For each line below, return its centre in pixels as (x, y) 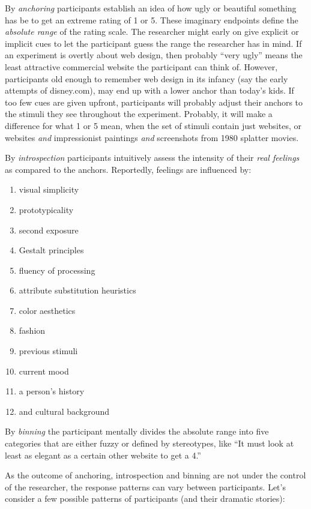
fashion (32, 330)
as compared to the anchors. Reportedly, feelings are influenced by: (128, 169)
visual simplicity (49, 189)
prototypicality (46, 209)
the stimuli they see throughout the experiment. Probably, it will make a (139, 114)
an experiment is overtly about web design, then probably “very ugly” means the (154, 55)
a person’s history (52, 391)
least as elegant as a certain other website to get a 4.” (103, 455)
